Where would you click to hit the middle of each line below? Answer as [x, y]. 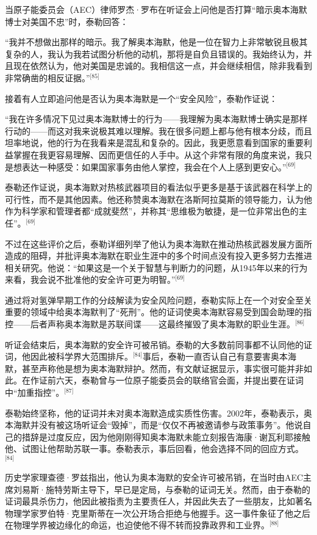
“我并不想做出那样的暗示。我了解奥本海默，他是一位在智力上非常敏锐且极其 [156, 42]
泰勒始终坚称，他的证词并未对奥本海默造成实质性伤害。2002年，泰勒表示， [154, 413]
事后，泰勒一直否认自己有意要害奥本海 [220, 356]
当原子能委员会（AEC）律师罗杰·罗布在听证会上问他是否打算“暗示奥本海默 [156, 9]
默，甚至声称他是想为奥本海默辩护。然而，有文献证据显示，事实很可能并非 [154, 368]
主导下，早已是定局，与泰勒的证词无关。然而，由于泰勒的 [195, 489]
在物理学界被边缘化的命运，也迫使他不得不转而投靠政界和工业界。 [137, 525]
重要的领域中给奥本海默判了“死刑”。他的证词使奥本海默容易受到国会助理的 [154, 312]
